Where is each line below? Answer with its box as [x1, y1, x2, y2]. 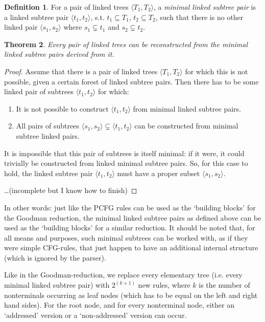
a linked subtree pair [4, 11, 69, 22]
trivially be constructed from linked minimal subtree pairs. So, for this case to [4, 158, 248, 168]
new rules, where [138, 280, 190, 290]
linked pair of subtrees [4, 86, 74, 97]
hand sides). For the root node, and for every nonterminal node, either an [4, 299, 234, 310]
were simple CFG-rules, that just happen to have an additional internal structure [4, 242, 258, 253]
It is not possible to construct [16, 103, 109, 114]
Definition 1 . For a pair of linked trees [4, 2, 129, 12]
